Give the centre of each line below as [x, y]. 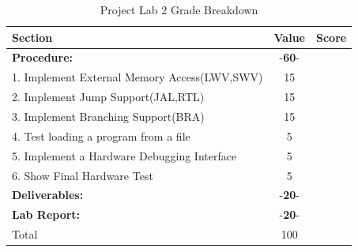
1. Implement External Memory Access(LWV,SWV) [138, 77]
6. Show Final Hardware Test [83, 175]
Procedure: [43, 57]
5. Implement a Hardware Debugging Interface [124, 155]
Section [32, 37]
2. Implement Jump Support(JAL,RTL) [108, 97]
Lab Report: [46, 214]
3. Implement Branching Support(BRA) [108, 116]
